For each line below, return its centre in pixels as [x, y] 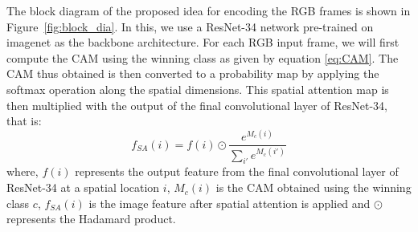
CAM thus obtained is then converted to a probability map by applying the [193, 73]
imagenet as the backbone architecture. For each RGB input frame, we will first [203, 42]
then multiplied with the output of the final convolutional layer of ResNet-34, [197, 105]
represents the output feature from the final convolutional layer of [237, 171]
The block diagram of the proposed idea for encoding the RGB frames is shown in [209, 10]
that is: [24, 121]
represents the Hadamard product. [91, 219]
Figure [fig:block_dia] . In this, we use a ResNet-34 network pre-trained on [190, 26]
